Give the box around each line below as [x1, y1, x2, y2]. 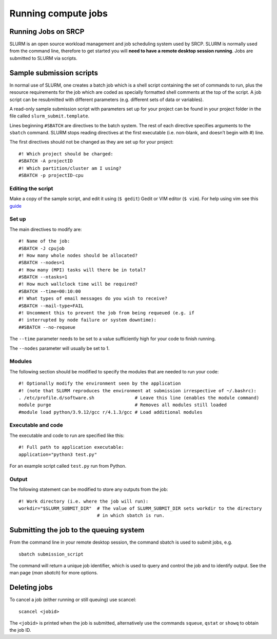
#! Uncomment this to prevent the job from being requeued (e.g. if [18, 310, 194, 316]
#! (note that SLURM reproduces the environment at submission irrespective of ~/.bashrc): [18, 388, 256, 393]
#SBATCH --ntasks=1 [18, 274, 68, 280]
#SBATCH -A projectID [18, 158, 73, 164]
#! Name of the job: [18, 238, 70, 244]
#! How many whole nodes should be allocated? [18, 252, 138, 258]
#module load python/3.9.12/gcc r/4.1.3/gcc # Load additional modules [18, 409, 203, 415]
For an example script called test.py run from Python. [9, 463, 127, 469]
